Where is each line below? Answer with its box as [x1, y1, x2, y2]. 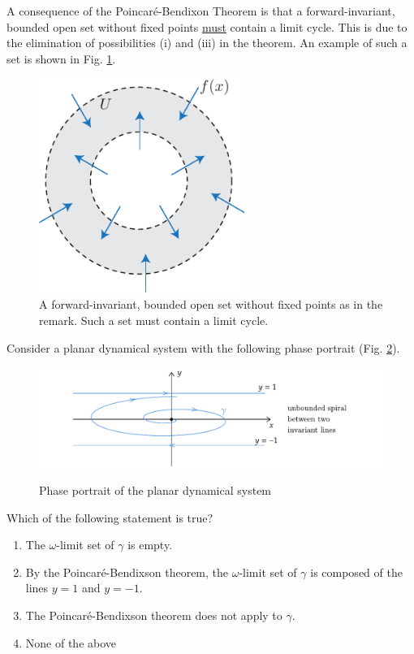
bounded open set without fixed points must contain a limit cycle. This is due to [6, 18, 408, 35]
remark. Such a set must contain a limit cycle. [39, 311, 269, 328]
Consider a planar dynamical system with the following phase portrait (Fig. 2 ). [6, 339, 400, 356]
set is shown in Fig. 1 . [6, 50, 116, 67]
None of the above [25, 634, 117, 651]
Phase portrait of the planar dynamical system [39, 482, 272, 499]
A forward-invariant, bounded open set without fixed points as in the [39, 296, 383, 313]
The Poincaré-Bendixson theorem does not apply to [25, 607, 282, 624]
